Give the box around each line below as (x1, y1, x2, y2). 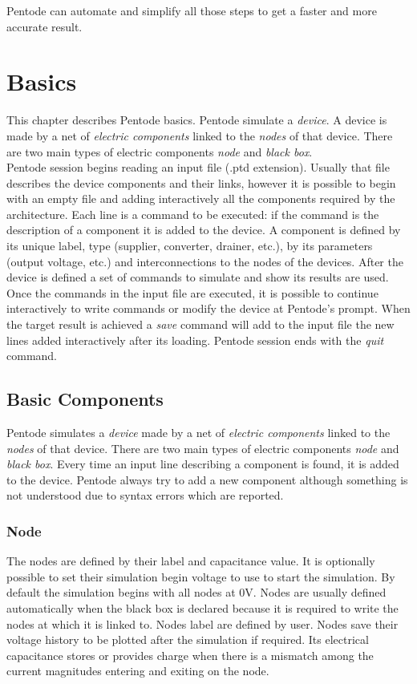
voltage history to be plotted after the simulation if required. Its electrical (6, 631, 369, 648)
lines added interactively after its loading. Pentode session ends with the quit (6, 331, 384, 348)
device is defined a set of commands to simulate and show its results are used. (6, 269, 389, 285)
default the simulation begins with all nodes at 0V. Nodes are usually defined (6, 584, 387, 601)
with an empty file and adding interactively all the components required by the (6, 190, 395, 207)
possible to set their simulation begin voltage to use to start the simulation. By (6, 568, 395, 585)
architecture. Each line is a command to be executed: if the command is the (6, 205, 379, 222)
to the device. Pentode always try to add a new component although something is (6, 471, 408, 488)
